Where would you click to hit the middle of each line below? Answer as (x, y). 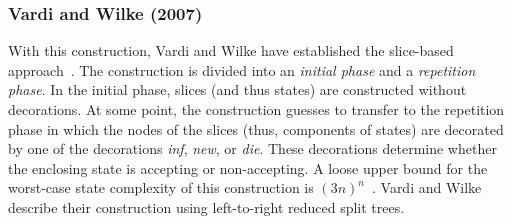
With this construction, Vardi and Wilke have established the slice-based (231, 50)
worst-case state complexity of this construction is (161, 187)
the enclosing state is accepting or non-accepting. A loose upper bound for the (248, 167)
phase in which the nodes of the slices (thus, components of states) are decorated (256, 128)
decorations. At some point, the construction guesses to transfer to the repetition (256, 109)
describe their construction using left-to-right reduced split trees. (206, 206)
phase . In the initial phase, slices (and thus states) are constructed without (237, 89)
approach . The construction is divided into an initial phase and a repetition (242, 69)
